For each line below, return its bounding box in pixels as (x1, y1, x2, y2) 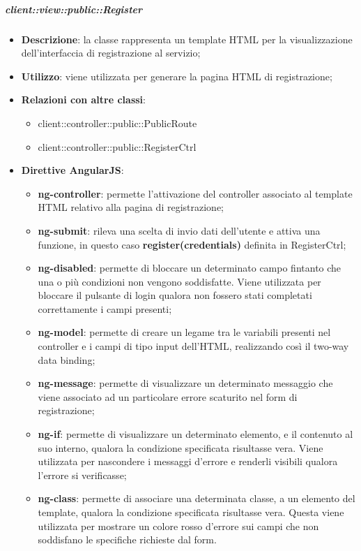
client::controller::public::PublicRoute (38, 115, 197, 130)
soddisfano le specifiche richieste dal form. (38, 532, 217, 547)
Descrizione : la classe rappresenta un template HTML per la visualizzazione (21, 31, 353, 46)
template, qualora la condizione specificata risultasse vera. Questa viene (38, 505, 344, 519)
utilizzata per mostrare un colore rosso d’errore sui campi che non (38, 518, 319, 533)
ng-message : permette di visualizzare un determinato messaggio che (38, 376, 333, 390)
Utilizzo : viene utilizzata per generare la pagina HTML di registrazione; (21, 68, 332, 83)
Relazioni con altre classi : (21, 92, 146, 107)
